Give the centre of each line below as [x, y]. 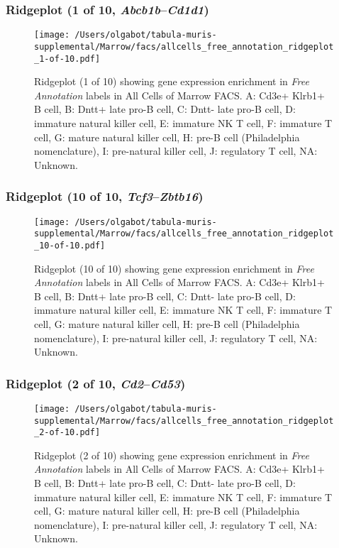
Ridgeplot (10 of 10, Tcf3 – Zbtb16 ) [105, 196]
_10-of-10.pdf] [70, 245]
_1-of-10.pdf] [67, 59]
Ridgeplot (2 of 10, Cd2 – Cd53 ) [96, 383]
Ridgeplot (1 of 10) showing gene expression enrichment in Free [172, 81]
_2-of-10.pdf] [67, 433]
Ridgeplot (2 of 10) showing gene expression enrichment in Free [172, 455]
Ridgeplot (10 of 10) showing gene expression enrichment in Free [174, 268]
